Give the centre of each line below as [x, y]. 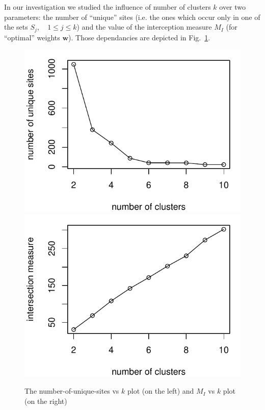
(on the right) [46, 401]
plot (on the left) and [161, 391]
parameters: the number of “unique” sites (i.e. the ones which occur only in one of [132, 17]
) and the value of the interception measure [144, 27]
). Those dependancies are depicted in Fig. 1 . [139, 37]
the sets [16, 27]
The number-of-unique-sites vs [72, 391]
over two [233, 7]
